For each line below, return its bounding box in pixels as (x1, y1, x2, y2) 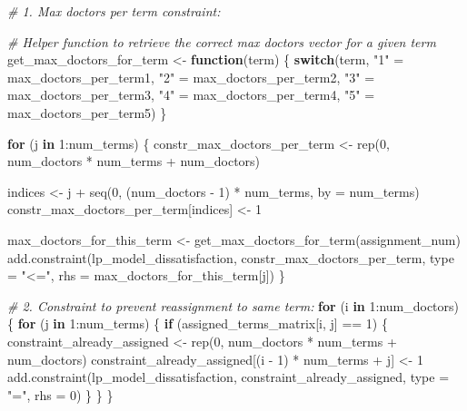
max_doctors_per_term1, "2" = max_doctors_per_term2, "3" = (7, 67, 375, 86)
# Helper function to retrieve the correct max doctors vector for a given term (7, 32, 436, 51)
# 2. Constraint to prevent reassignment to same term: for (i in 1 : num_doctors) (7, 296, 460, 315)
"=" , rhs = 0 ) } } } (7, 385, 114, 404)
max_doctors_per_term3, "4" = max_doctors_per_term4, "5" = (7, 85, 375, 104)
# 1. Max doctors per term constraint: (7, 2, 221, 20)
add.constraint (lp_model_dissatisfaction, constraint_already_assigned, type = (7, 367, 450, 387)
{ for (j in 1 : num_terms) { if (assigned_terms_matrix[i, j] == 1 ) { (7, 314, 388, 333)
